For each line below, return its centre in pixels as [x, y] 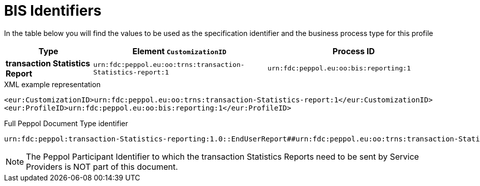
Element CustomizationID [179, 51]
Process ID [354, 51]
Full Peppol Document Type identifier [66, 123]
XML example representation [52, 84]
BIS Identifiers [53, 11]
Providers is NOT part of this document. [102, 166]
